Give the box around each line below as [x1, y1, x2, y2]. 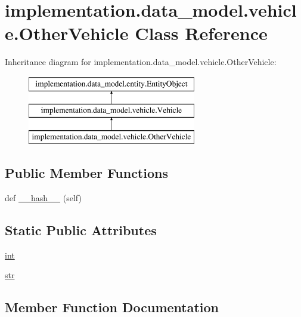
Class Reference [135, 21, 268, 45]
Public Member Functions [5, 164, 168, 182]
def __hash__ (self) [5, 192, 82, 204]
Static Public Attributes [5, 221, 157, 239]
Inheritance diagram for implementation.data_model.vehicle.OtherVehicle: [5, 56, 277, 68]
